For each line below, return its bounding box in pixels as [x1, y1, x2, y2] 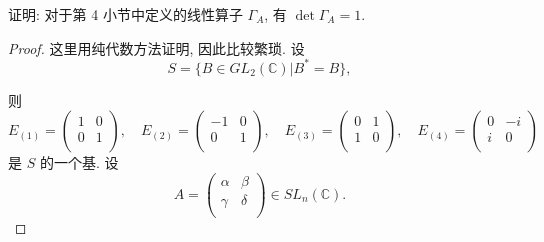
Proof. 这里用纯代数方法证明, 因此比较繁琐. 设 [8, 37, 305, 58]
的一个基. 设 [39, 152, 119, 173]
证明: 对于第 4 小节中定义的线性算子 [8, 4, 243, 24]
